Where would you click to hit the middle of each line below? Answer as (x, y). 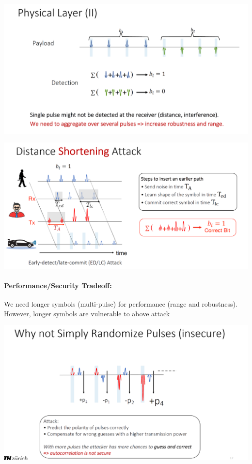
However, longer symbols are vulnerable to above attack (87, 313)
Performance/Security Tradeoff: (58, 285)
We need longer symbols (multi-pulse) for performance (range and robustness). (121, 304)
